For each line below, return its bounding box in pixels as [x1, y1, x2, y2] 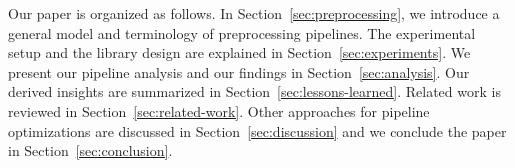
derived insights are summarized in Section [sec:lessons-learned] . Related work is [8, 81, 501, 102]
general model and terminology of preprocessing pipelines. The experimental [8, 22, 476, 43]
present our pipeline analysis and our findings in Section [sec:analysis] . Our [8, 61, 470, 82]
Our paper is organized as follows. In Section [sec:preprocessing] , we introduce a [8, 3, 500, 23]
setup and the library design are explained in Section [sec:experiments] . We [8, 42, 471, 63]
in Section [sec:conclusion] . [8, 140, 173, 161]
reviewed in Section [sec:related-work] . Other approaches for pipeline [8, 100, 430, 121]
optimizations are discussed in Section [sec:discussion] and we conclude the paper [8, 120, 507, 141]
